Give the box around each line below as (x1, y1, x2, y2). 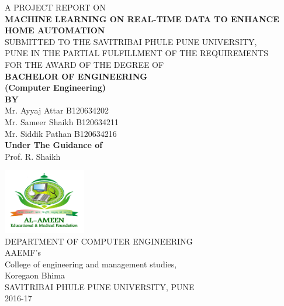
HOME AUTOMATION (5, 24, 105, 36)
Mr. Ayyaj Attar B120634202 (5, 104, 109, 116)
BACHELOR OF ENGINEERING (5, 70, 147, 82)
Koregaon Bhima (5, 269, 65, 281)
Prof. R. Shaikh (5, 150, 61, 162)
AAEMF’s (5, 246, 41, 259)
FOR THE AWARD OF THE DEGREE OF (5, 58, 164, 70)
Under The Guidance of (5, 139, 103, 151)
